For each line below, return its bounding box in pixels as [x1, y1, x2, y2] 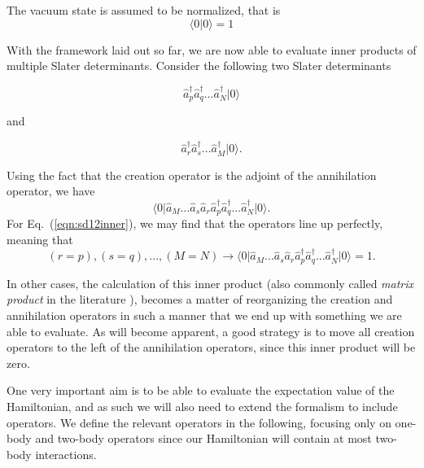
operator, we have [7, 182, 95, 199]
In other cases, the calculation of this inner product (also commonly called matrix [7, 274, 414, 291]
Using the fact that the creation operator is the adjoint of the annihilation [7, 166, 377, 183]
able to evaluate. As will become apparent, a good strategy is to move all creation [7, 322, 415, 339]
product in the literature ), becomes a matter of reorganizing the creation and [7, 291, 393, 308]
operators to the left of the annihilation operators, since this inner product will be [7, 339, 416, 356]
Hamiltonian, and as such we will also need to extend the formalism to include [7, 397, 398, 414]
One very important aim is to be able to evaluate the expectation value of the [7, 382, 395, 399]
